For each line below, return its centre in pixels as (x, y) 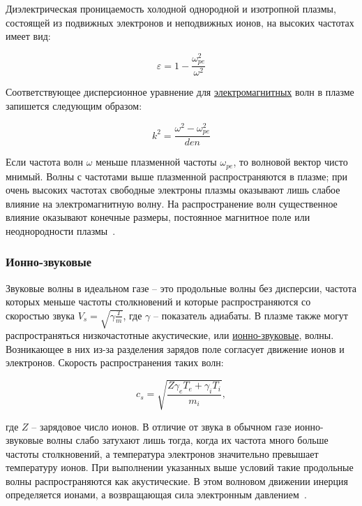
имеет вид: (28, 36)
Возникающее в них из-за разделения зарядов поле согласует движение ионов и (175, 348)
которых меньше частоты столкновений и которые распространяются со (158, 302)
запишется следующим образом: (74, 105)
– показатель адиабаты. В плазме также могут (251, 315)
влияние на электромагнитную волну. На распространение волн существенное (172, 203)
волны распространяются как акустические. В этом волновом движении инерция (177, 480)
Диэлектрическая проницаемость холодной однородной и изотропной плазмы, (171, 8)
